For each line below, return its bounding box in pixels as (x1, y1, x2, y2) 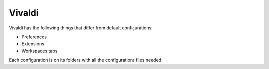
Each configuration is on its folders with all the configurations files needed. (9, 57, 163, 63)
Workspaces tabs (21, 48, 58, 54)
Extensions (21, 41, 45, 47)
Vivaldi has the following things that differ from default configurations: (9, 25, 153, 31)
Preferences (21, 34, 47, 40)
